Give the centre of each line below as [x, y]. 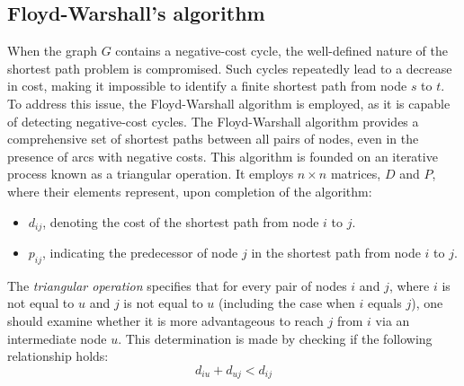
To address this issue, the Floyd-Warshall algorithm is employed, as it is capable [229, 103]
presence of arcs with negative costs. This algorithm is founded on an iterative [223, 156]
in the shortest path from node [336, 252]
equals [384, 303]
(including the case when [287, 303]
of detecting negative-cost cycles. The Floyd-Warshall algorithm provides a [213, 121]
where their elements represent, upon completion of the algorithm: [190, 191]
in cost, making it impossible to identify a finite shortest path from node [207, 86]
